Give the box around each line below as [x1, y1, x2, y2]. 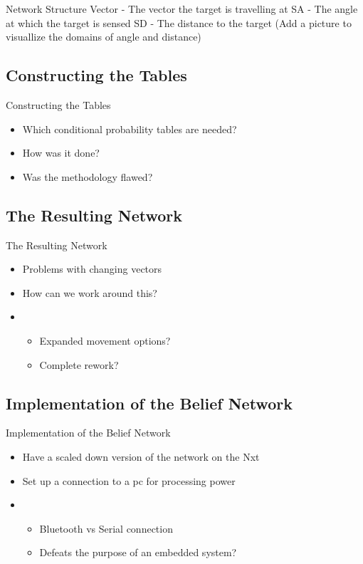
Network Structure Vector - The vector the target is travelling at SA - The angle [6, 1, 358, 16]
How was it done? [22, 145, 100, 160]
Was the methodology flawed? [22, 169, 153, 184]
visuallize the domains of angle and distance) [6, 29, 201, 44]
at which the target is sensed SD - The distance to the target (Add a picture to [6, 15, 352, 30]
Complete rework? [39, 357, 119, 372]
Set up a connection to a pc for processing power [22, 473, 236, 488]
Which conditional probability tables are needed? [22, 121, 237, 136]
